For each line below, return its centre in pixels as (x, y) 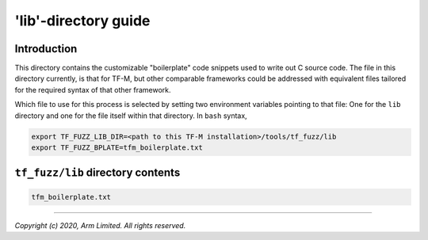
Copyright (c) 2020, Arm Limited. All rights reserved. (100, 225)
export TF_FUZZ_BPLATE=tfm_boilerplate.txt (117, 148)
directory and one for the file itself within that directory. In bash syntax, (131, 116)
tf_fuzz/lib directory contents (97, 173)
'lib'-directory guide (82, 21)
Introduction (46, 49)
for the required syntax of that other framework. (93, 90)
